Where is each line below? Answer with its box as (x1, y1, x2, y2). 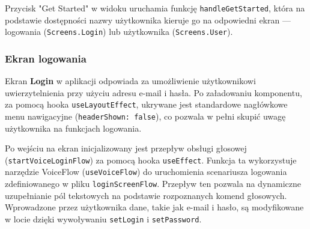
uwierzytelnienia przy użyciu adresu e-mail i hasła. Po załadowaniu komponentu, (5, 86, 302, 99)
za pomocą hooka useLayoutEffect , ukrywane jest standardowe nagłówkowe (5, 98, 288, 111)
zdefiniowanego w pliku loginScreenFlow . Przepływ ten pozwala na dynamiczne (5, 177, 302, 190)
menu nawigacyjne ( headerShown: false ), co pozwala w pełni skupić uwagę (5, 109, 286, 122)
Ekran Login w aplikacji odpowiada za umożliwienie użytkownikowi (5, 75, 256, 87)
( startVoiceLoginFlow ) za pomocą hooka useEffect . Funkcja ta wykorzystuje (5, 153, 297, 166)
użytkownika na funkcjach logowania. (5, 121, 142, 134)
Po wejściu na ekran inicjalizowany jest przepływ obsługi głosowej (5, 142, 247, 154)
